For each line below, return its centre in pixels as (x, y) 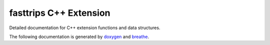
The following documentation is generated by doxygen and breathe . (79, 37)
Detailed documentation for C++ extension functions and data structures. (85, 28)
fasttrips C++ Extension (60, 13)
